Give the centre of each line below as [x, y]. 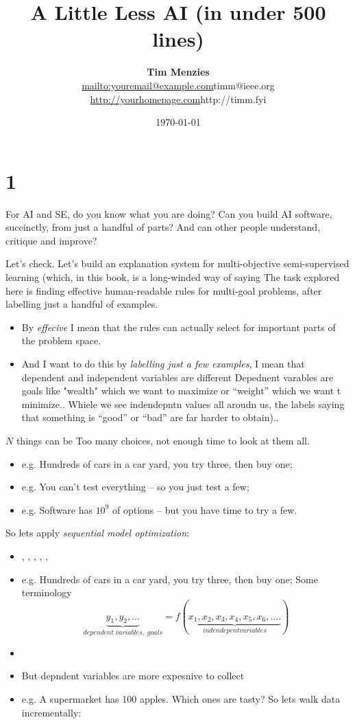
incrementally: [51, 712]
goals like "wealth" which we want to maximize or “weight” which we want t [181, 391]
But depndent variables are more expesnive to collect [133, 676]
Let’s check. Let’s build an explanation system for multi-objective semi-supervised [177, 263]
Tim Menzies [178, 72]
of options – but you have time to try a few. [205, 509]
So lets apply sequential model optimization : [97, 533]
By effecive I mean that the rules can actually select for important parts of [179, 327]
